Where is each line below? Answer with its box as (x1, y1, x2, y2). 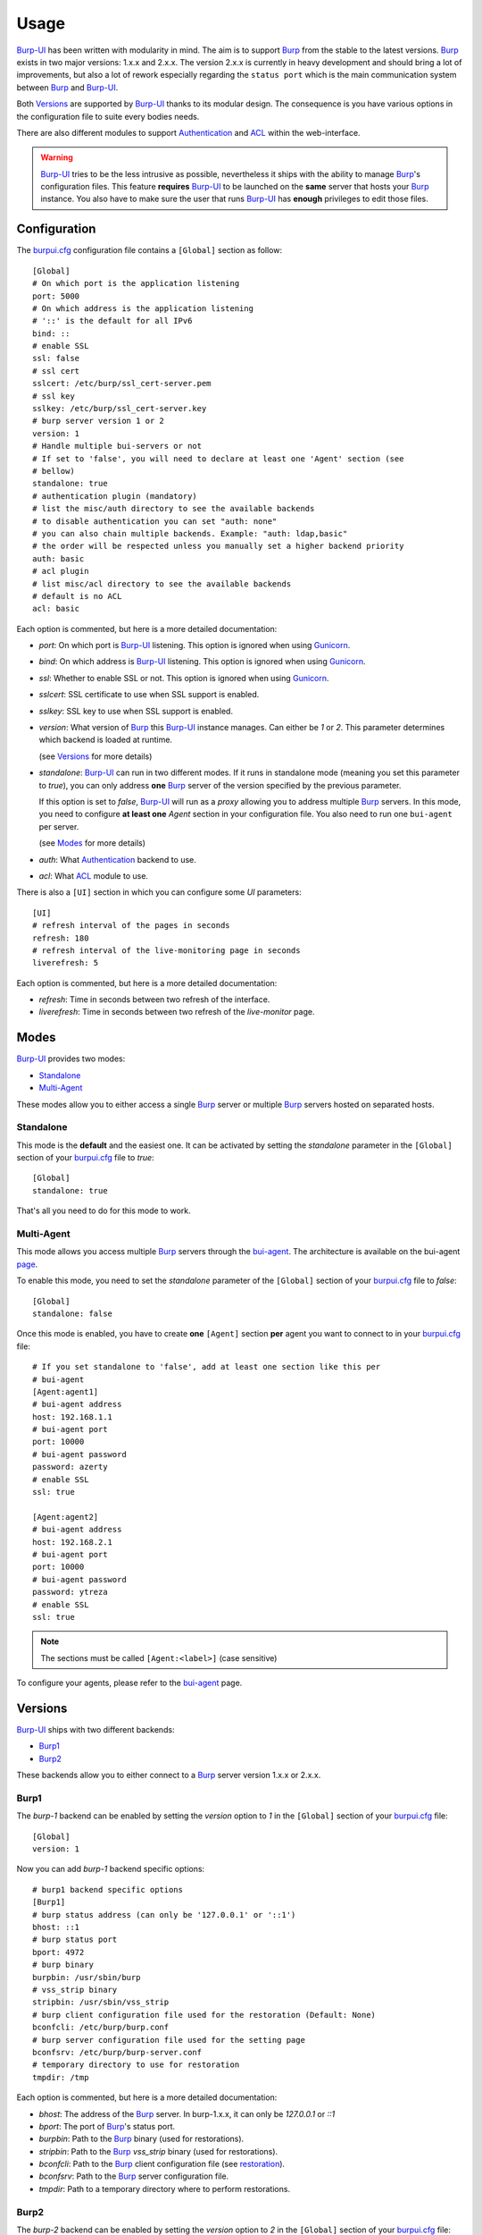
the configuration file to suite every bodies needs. (16, 111, 200, 122)
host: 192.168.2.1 (32, 1537, 113, 1547)
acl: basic (32, 603, 80, 614)
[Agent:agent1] (32, 1387, 99, 1396)
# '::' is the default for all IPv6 (32, 316, 193, 326)
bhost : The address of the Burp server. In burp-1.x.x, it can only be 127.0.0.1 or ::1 (38, 2108, 336, 2119)
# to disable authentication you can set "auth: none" (32, 516, 278, 527)
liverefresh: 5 (32, 957, 99, 968)
